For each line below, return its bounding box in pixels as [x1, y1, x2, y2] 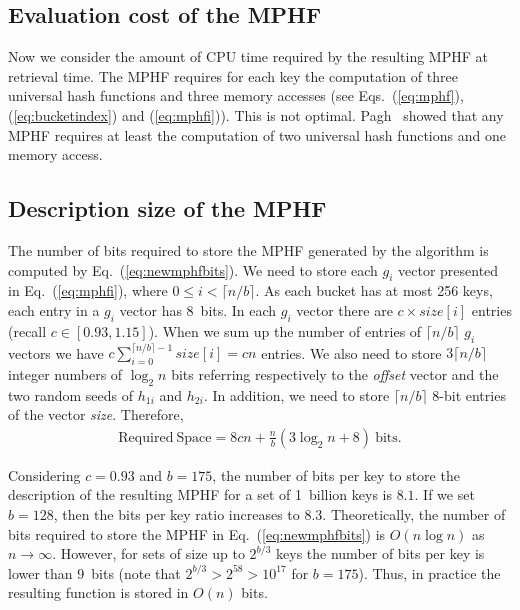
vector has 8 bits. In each [119, 299, 277, 320]
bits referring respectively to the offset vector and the [171, 363, 499, 384]
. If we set [414, 484, 475, 505]
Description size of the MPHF [8, 193, 327, 224]
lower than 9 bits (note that [8, 562, 181, 583]
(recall [8, 320, 47, 341]
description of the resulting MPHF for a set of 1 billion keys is [8, 484, 392, 505]
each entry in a [8, 299, 100, 320]
